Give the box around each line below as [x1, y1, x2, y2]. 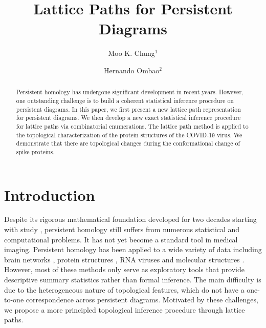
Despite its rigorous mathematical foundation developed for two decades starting [4, 214, 257, 224]
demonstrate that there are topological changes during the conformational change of [16, 139, 240, 148]
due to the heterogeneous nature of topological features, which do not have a [4, 284, 245, 295]
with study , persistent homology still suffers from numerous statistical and [4, 224, 240, 235]
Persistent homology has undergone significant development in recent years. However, [16, 88, 243, 96]
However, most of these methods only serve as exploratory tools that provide [4, 264, 245, 275]
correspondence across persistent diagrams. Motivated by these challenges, [26, 294, 258, 305]
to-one [4, 294, 24, 305]
